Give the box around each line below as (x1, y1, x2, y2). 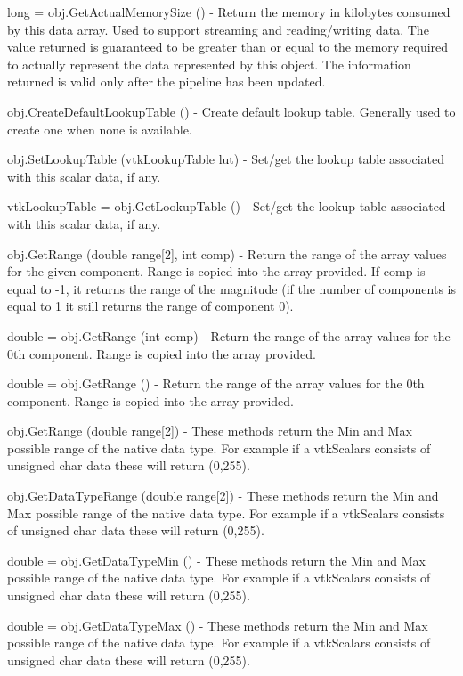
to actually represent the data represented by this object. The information (7, 54, 411, 73)
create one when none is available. (7, 119, 192, 138)
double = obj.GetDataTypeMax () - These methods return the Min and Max (7, 615, 428, 634)
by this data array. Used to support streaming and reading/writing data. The (7, 20, 429, 38)
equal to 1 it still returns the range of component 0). (7, 297, 294, 315)
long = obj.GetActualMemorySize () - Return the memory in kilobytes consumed (7, 3, 451, 20)
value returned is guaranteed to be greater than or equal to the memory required (7, 37, 449, 56)
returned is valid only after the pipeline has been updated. (7, 72, 326, 91)
